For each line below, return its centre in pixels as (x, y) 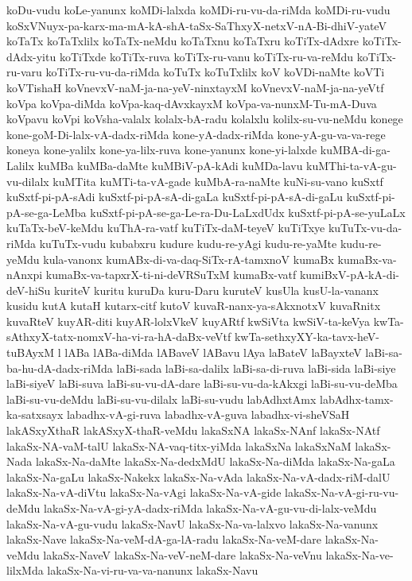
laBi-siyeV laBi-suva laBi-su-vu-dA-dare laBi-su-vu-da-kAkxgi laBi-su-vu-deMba (202, 383)
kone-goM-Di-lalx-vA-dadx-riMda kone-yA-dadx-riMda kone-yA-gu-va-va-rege (196, 134)
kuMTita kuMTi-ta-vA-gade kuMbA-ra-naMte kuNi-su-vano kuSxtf (218, 181)
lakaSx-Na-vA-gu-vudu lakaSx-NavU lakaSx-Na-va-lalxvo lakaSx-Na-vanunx (192, 523)
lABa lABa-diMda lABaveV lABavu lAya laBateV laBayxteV (213, 352)
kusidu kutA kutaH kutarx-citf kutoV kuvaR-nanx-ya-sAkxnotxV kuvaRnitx (194, 306)
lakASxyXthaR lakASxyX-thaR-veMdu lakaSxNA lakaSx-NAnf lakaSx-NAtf (193, 430)
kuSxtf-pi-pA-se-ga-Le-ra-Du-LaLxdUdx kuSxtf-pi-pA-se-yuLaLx (248, 212)
